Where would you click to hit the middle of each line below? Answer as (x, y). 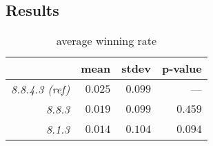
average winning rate (106, 41)
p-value (182, 69)
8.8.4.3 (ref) (41, 89)
